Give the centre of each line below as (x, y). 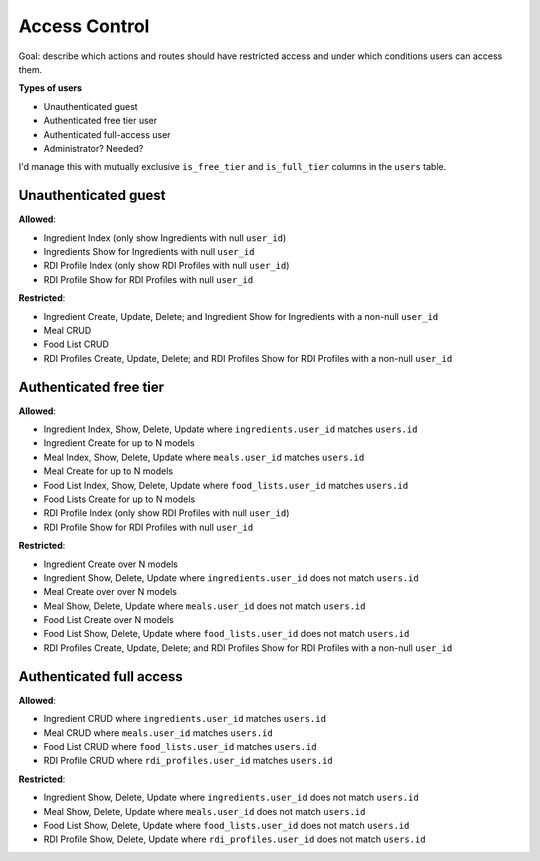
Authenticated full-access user (107, 134)
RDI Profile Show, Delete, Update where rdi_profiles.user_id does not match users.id (234, 839)
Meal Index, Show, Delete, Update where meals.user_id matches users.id (204, 457)
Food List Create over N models (108, 620)
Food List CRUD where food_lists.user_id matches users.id (180, 746)
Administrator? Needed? (93, 148)
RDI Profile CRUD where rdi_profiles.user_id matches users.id (188, 761)
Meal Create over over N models (110, 592)
